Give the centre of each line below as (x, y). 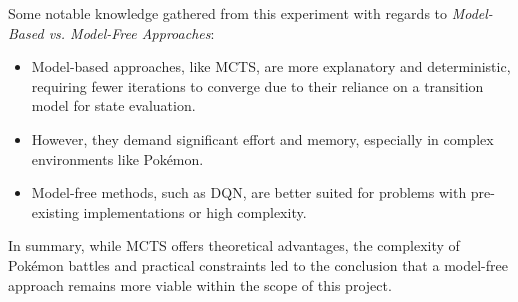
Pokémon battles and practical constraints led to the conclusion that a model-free (258, 264)
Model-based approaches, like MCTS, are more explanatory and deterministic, (271, 66)
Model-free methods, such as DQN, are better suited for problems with (249, 192)
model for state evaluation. (113, 105)
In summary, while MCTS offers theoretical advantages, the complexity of (234, 245)
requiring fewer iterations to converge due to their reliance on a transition (257, 85)
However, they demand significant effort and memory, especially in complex (262, 138)
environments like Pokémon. (117, 158)
